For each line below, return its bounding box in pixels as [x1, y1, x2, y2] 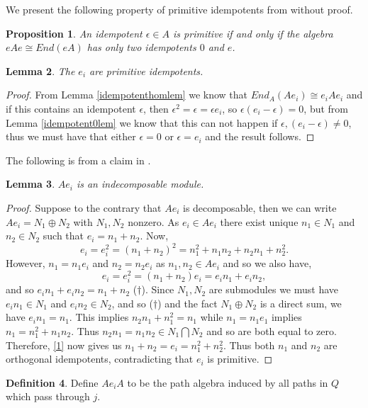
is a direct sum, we [260, 295, 342, 310]
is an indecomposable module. [76, 176, 204, 191]
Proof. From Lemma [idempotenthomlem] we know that [6, 87, 248, 102]
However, [6, 256, 45, 271]
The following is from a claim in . [6, 152, 151, 167]
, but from [303, 101, 349, 115]
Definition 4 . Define [6, 375, 99, 390]
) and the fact [157, 295, 218, 310]
